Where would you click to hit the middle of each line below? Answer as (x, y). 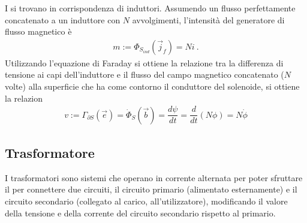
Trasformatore (50, 153)
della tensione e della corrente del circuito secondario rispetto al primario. (140, 213)
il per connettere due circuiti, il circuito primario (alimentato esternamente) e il (151, 189)
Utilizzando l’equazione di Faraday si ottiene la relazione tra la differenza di (144, 62)
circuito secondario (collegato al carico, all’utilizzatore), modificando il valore (146, 201)
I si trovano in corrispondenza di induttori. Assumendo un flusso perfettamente (150, 8)
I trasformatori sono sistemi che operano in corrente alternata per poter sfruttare (154, 177)
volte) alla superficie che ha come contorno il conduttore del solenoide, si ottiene (152, 86)
